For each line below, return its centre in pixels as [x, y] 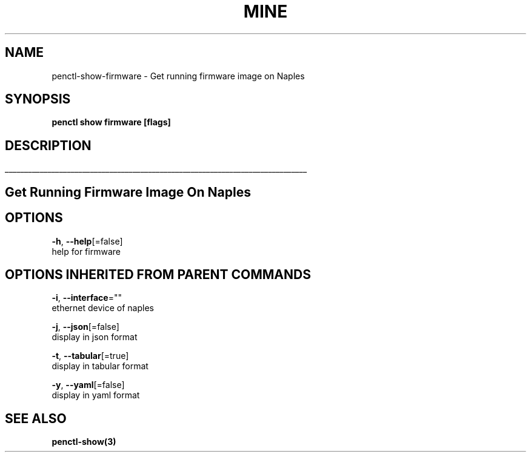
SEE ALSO [36, 418]
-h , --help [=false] [87, 241]
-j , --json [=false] [85, 327]
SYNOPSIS [38, 99]
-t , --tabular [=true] [90, 356]
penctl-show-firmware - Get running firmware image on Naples [178, 76]
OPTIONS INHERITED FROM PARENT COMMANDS [158, 274]
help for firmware [86, 251]
